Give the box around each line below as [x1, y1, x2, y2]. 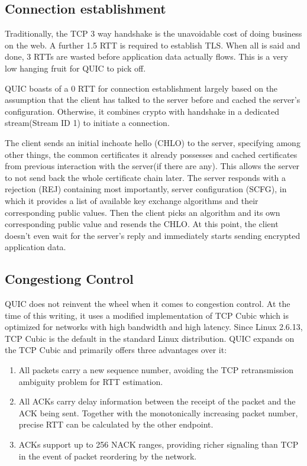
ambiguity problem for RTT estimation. [18, 375, 163, 387]
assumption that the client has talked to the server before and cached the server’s [5, 93, 300, 106]
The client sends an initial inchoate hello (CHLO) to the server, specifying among [5, 136, 300, 148]
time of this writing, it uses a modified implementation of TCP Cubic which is [5, 309, 289, 321]
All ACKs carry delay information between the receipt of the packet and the [18, 395, 296, 407]
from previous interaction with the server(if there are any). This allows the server [5, 160, 300, 172]
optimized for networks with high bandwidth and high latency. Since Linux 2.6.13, [5, 321, 303, 333]
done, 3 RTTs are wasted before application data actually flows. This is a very [5, 50, 289, 63]
